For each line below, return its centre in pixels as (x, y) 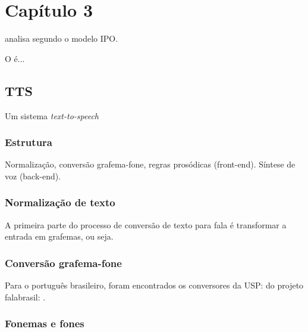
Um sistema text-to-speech (52, 115)
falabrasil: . (25, 297)
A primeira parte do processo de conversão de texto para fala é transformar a (146, 224)
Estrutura (29, 142)
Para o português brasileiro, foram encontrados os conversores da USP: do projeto (154, 285)
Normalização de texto (60, 202)
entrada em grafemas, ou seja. (59, 236)
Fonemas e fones (45, 323)
